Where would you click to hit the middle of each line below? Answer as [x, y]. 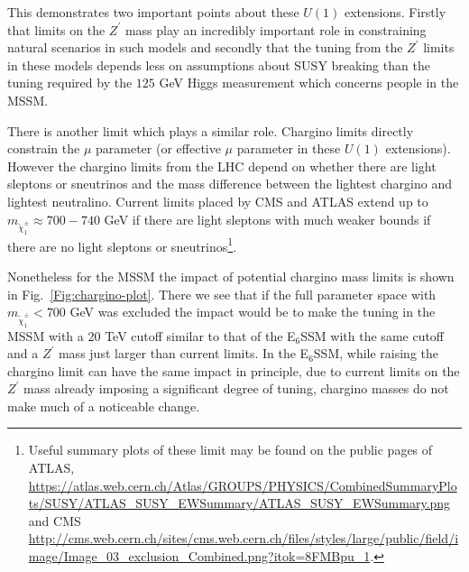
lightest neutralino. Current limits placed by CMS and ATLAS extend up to [218, 201]
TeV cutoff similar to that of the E [200, 335]
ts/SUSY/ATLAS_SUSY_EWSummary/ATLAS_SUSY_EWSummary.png [239, 503]
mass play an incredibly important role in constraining [276, 29]
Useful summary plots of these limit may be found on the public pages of [230, 450]
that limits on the [56, 29]
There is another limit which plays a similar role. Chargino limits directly [211, 130]
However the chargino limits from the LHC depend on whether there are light [222, 166]
